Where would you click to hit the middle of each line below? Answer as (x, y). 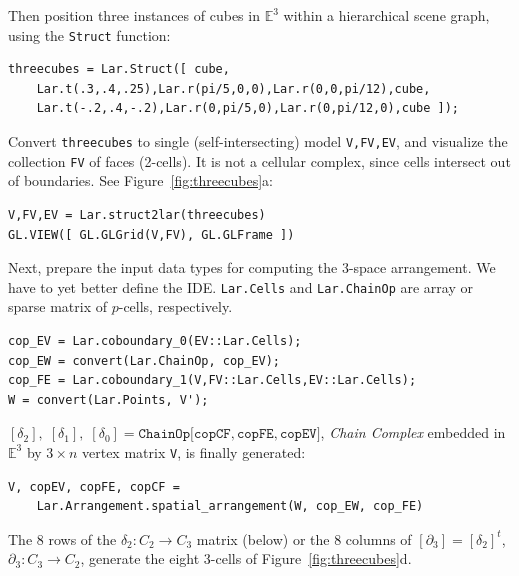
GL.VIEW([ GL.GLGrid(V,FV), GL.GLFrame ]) (151, 234)
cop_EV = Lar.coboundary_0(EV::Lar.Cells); (155, 340)
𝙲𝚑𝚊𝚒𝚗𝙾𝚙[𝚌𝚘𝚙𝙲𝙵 (184, 434)
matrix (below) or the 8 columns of (304, 538)
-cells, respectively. (175, 306)
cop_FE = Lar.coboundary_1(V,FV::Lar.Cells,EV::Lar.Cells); (212, 380)
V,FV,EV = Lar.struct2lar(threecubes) (137, 214)
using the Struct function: (89, 34)
